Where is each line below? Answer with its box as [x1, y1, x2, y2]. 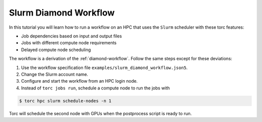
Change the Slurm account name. [21, 71, 88, 77]
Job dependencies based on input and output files [21, 33, 122, 39]
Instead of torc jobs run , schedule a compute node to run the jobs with [21, 85, 170, 91]
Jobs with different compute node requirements [21, 40, 117, 46]
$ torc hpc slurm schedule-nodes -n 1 [19, 98, 112, 104]
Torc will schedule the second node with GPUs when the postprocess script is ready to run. [9, 110, 192, 116]
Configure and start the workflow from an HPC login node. [21, 78, 138, 84]
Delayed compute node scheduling [21, 47, 91, 52]
